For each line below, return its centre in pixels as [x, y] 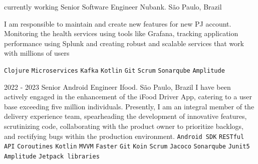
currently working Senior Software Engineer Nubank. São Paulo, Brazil [113, 7]
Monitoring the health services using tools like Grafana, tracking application [121, 33]
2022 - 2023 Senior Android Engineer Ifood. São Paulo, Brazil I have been [117, 87]
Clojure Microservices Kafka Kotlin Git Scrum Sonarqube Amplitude [114, 70]
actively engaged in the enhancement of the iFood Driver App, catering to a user [128, 97]
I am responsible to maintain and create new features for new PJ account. [118, 23]
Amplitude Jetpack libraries [52, 156]
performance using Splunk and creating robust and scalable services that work [124, 43]
